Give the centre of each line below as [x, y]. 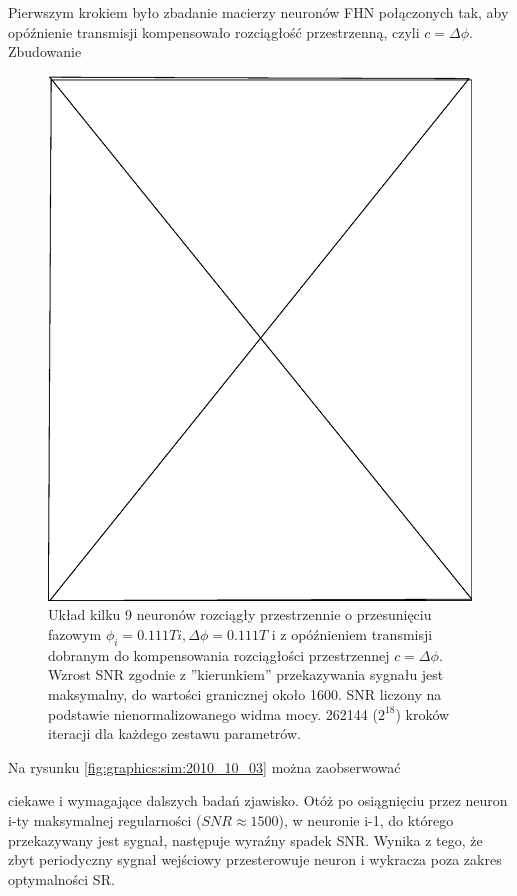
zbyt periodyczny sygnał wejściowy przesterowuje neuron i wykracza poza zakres [255, 859]
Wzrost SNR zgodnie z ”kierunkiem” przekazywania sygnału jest [246, 674]
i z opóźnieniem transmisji [352, 633]
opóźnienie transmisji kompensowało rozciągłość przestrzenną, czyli [214, 31]
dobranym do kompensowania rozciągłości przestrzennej [219, 654]
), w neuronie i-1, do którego [366, 819]
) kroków [422, 713]
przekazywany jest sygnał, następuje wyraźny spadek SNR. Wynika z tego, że [245, 839]
